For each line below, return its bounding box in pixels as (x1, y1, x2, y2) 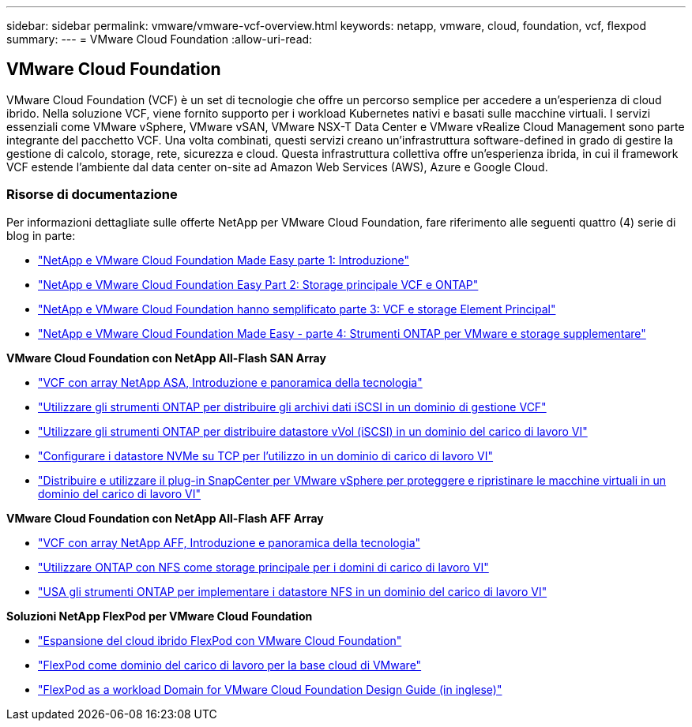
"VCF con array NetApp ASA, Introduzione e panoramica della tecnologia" (38, 375, 423, 389)
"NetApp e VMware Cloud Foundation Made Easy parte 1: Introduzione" (38, 253, 409, 267)
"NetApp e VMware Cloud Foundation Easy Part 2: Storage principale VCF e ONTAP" (38, 277, 479, 291)
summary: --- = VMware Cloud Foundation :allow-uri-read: (6, 32, 313, 46)
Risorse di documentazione (6, 186, 178, 203)
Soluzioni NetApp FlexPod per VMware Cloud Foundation (6, 609, 313, 623)
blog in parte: (6, 228, 76, 242)
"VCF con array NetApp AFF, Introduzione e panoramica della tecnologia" (38, 535, 421, 549)
